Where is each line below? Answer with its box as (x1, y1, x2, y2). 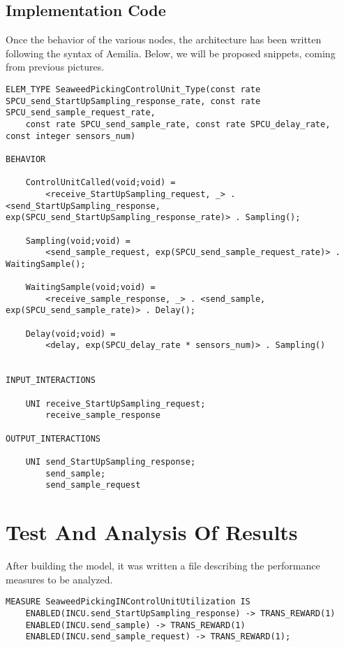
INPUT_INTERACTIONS (6, 375, 96, 386)
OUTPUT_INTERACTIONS (6, 433, 101, 444)
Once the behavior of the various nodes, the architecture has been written (6, 32, 322, 47)
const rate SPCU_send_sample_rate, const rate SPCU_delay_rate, (25, 119, 331, 129)
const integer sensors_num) (6, 131, 136, 141)
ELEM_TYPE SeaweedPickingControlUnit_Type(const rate (6, 84, 261, 94)
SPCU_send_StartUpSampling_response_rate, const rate (6, 96, 261, 106)
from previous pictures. (6, 59, 105, 74)
